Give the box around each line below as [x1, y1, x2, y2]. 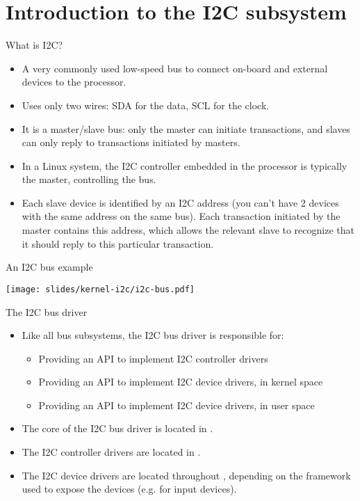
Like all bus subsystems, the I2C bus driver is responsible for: [22, 328, 284, 342]
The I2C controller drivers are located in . [22, 445, 201, 459]
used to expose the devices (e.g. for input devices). [22, 482, 237, 496]
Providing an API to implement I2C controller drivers [38, 351, 268, 365]
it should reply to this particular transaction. [22, 236, 214, 250]
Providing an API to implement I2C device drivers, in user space [38, 397, 315, 412]
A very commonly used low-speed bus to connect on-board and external [22, 61, 328, 75]
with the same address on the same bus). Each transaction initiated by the [22, 209, 341, 223]
